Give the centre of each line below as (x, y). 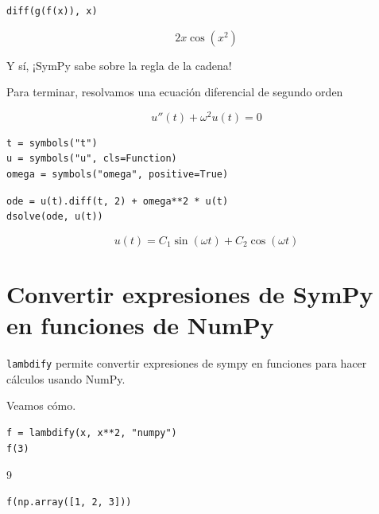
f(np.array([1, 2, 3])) (69, 502)
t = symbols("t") (52, 143)
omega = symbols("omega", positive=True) (118, 175)
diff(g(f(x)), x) (52, 11)
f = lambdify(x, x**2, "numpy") (92, 432)
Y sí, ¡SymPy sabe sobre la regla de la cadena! (119, 65)
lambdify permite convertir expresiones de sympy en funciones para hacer (187, 363)
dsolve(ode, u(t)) (55, 217)
